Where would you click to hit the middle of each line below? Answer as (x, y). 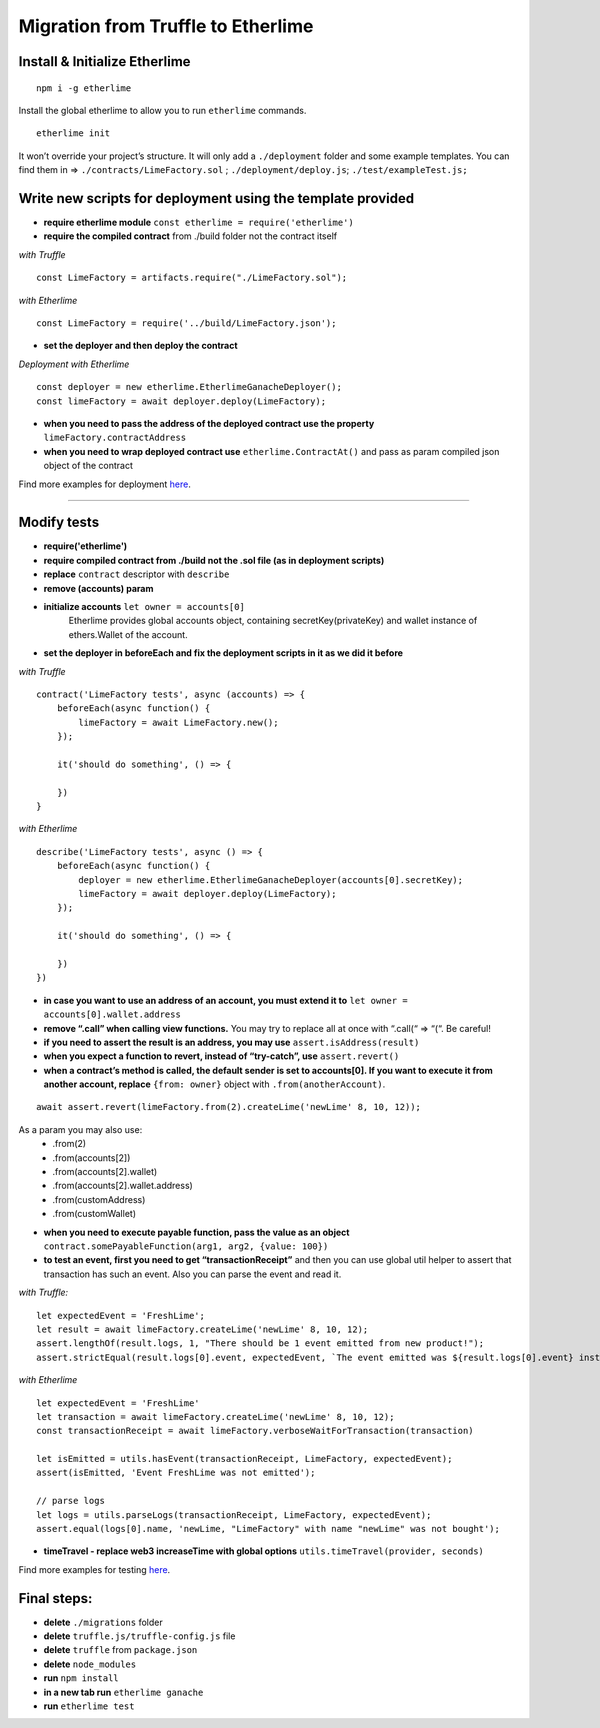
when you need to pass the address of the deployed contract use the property (209, 423)
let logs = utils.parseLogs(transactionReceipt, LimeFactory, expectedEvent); (234, 1514)
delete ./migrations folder (103, 1622)
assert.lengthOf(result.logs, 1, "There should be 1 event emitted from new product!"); (260, 1343)
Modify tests (59, 522)
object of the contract (88, 466)
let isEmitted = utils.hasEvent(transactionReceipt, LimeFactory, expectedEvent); (244, 1459)
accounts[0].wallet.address (112, 1014)
